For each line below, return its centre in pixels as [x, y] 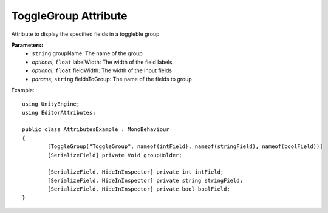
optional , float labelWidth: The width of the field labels [102, 62]
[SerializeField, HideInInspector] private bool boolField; [139, 189]
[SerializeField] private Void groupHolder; [115, 155]
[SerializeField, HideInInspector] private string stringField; [145, 180]
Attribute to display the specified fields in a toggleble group [85, 34]
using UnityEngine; [51, 104]
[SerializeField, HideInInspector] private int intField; [136, 172]
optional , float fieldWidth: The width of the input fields [102, 70]
